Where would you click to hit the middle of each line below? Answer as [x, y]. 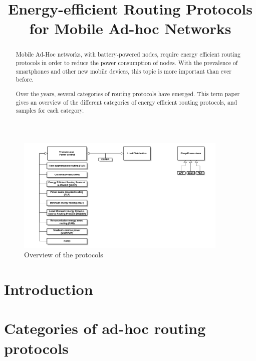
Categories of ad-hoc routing [105, 328]
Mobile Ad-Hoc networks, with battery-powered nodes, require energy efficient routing [128, 54]
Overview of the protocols [64, 255]
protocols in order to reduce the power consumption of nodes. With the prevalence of [127, 63]
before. [25, 79]
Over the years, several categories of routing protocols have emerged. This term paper [128, 93]
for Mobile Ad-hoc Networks [130, 28]
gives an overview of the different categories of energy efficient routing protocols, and [126, 102]
